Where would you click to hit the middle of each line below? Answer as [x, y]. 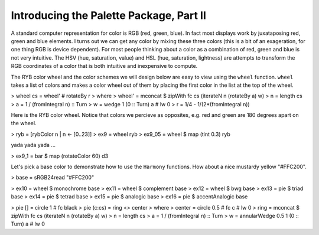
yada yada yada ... [33, 145]
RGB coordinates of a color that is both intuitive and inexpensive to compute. [104, 66]
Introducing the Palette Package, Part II [109, 15]
